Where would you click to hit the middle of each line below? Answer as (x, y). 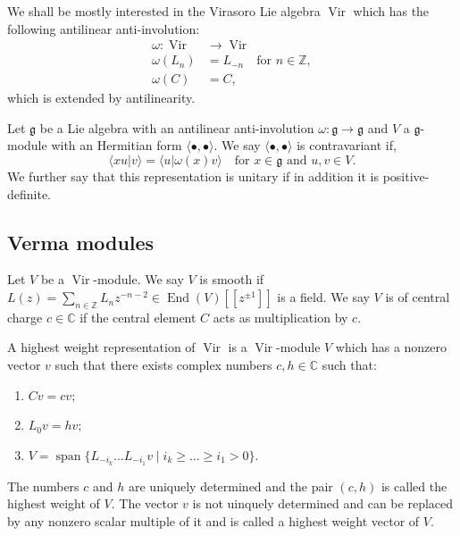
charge (25, 317)
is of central (418, 297)
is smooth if (232, 279)
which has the (391, 11)
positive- (406, 176)
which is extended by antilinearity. (101, 98)
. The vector (145, 503)
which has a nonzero (391, 347)
